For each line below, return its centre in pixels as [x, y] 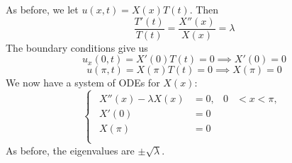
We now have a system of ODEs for [83, 83]
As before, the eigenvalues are [70, 150]
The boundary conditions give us [77, 47]
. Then [204, 9]
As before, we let [42, 9]
